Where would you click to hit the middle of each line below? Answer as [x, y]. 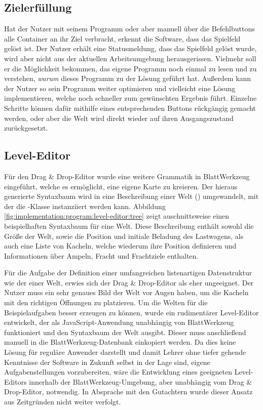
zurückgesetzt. [26, 128]
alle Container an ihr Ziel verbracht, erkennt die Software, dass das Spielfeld [122, 38]
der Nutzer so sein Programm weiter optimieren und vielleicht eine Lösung [120, 88]
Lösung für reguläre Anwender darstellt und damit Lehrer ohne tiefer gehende [125, 352]
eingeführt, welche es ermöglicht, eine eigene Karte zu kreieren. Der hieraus [121, 186]
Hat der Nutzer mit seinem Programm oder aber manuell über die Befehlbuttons [129, 29]
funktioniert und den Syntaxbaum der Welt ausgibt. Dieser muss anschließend [125, 332]
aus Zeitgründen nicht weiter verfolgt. [63, 401]
